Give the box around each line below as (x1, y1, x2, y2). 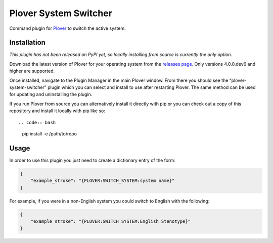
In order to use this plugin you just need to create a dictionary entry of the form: (9, 157, 175, 163)
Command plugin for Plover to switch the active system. (9, 25, 126, 31)
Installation (9, 38, 45, 47)
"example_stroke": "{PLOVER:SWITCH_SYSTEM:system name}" (30, 178, 175, 184)
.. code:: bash (18, 119, 56, 125)
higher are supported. (9, 68, 55, 74)
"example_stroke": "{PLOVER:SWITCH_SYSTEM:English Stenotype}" (30, 219, 191, 224)
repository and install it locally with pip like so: (9, 108, 106, 114)
